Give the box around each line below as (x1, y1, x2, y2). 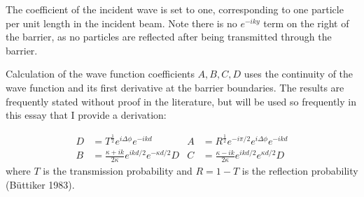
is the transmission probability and (43, 163, 192, 178)
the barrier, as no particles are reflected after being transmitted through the (6, 29, 332, 44)
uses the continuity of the (244, 66, 353, 81)
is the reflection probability (241, 163, 358, 178)
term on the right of (263, 15, 349, 30)
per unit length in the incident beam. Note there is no (6, 15, 237, 30)
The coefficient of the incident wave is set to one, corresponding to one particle (6, 2, 344, 16)
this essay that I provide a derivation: (6, 108, 167, 122)
